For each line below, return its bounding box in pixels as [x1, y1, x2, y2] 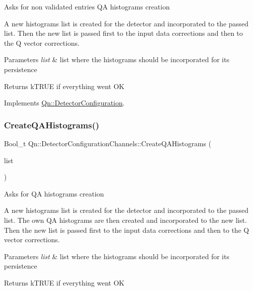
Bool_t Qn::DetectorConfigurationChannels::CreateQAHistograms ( [4, 138, 211, 148]
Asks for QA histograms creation [4, 188, 104, 198]
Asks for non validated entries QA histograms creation [4, 1, 170, 11]
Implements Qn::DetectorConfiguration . [4, 97, 125, 108]
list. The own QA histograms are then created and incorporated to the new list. [4, 214, 247, 225]
